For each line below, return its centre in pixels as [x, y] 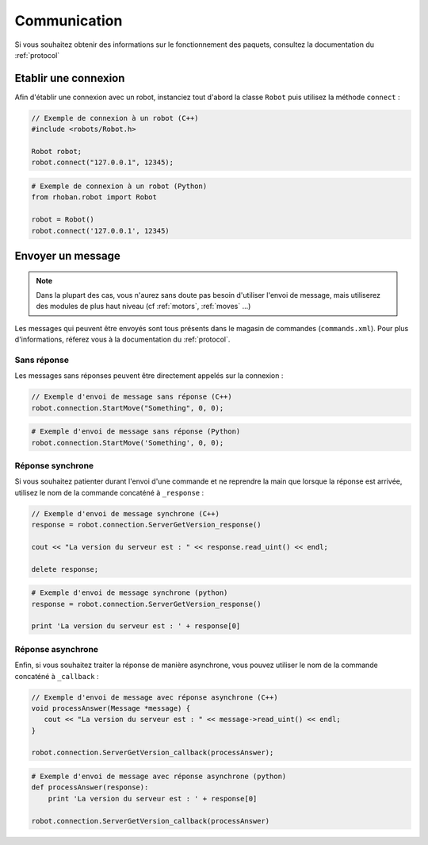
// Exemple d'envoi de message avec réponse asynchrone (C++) [155, 697]
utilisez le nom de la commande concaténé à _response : [109, 492]
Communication [69, 21]
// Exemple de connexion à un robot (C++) [115, 118]
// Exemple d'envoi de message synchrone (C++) [125, 513]
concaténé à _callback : [57, 676]
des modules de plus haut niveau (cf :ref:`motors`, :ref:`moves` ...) [143, 307]
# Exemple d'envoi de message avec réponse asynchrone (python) [159, 777]
